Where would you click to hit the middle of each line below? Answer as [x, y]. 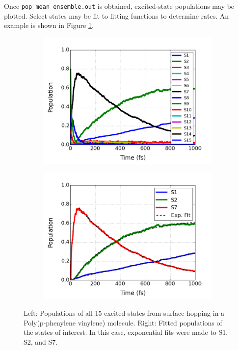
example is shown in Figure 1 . [49, 25]
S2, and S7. [41, 341]
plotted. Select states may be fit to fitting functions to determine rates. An [117, 15]
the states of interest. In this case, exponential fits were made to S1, [126, 332]
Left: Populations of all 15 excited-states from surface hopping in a [124, 313]
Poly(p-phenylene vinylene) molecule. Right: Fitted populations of [123, 322]
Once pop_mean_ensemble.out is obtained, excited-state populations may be [119, 6]
